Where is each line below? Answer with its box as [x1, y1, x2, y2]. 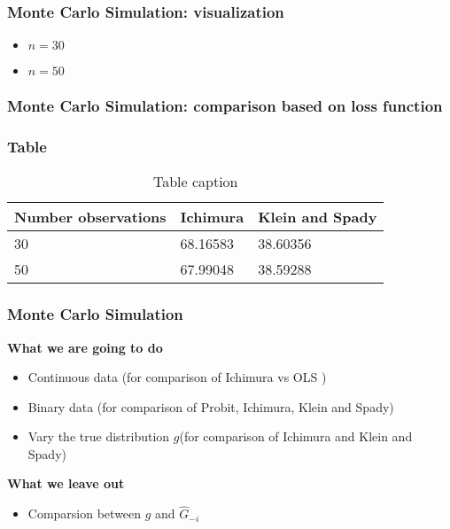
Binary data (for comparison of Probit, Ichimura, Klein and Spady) [27, 397, 394, 416]
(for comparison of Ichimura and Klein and [179, 427, 413, 446]
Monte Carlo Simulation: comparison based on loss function [7, 95, 443, 117]
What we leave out [7, 474, 125, 493]
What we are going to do [7, 338, 163, 356]
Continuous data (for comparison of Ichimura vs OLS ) [27, 368, 327, 386]
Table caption [152, 171, 238, 192]
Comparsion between [27, 504, 142, 523]
